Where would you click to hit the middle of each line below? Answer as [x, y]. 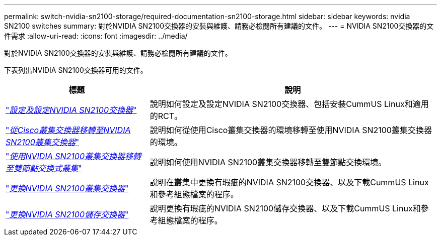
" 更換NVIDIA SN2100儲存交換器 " [67, 214]
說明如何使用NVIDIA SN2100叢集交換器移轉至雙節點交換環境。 [268, 162]
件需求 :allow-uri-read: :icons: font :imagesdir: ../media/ [96, 36]
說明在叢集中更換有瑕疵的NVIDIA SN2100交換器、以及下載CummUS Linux [289, 182]
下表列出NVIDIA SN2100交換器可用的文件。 [76, 70]
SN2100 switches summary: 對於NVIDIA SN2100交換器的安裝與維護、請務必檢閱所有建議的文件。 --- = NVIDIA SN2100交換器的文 [219, 26]
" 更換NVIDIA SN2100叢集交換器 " [67, 188]
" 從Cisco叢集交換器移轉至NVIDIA [68, 130]
